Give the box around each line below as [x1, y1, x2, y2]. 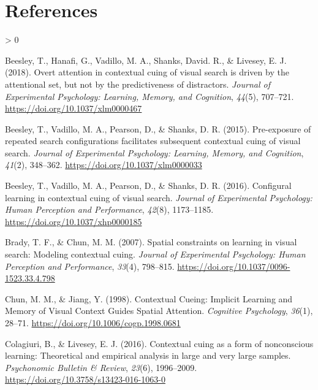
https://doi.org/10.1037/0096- [177, 259, 290, 272]
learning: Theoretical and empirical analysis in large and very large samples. [5, 349, 291, 362]
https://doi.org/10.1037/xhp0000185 [5, 215, 142, 227]
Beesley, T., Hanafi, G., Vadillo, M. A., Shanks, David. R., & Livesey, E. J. [5, 53, 287, 66]
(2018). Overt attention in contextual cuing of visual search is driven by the [5, 66, 289, 78]
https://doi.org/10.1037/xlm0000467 [5, 102, 142, 115]
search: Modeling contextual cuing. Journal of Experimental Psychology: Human [5, 248, 306, 261]
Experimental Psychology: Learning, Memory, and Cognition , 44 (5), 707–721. [5, 90, 294, 102]
